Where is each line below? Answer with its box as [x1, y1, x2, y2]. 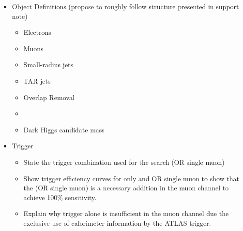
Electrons [23, 27, 51, 37]
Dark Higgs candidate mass [23, 124, 105, 134]
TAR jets [23, 75, 51, 86]
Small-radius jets [23, 59, 74, 70]
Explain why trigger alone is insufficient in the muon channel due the [23, 208, 229, 218]
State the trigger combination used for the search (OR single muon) [23, 157, 225, 167]
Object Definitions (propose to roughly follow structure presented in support [12, 1, 239, 11]
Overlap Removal [23, 92, 75, 102]
